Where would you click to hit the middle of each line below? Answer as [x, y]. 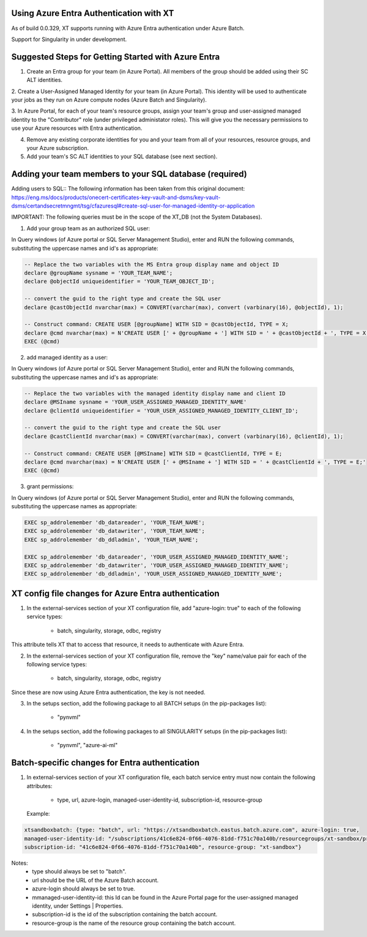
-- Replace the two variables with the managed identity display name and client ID [155, 393]
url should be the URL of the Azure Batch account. [95, 880]
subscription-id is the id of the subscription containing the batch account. [125, 914]
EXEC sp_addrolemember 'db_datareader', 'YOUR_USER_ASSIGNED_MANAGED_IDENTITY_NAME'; [156, 557]
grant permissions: [50, 486]
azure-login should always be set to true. [84, 889]
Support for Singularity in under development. [69, 39]
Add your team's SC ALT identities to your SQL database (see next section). [122, 157]
